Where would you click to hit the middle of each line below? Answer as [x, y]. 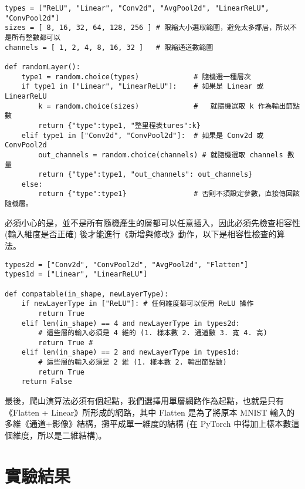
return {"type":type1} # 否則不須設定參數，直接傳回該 [169, 194]
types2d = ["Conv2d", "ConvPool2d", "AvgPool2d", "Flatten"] [127, 264]
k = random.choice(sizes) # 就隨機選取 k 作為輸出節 [166, 106]
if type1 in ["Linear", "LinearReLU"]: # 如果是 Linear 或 [143, 87]
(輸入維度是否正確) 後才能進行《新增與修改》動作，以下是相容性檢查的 [141, 234]
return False [47, 382]
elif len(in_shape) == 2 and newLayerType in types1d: [131, 353]
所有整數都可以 [36, 37]
